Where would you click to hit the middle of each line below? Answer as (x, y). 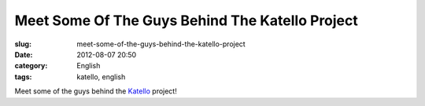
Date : (24, 54)
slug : (23, 44)
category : (31, 66)
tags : (23, 77)
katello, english (101, 77)
